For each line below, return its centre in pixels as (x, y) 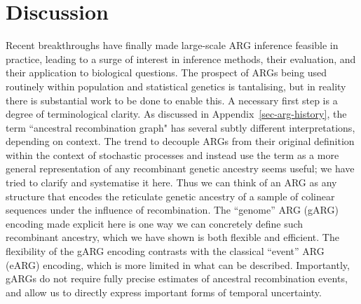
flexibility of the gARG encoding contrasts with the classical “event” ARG (165, 251)
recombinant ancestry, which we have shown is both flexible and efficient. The (172, 237)
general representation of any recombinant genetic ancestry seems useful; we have (180, 168)
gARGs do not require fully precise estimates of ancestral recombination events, (177, 278)
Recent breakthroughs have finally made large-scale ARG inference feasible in (172, 45)
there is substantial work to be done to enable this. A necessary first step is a (172, 100)
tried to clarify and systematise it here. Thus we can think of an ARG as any (171, 182)
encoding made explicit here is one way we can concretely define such (155, 223)
